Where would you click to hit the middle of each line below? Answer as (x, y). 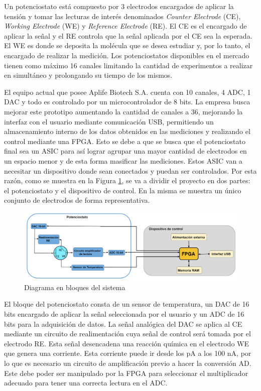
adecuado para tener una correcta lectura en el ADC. (86, 383)
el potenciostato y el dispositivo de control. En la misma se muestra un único (123, 190)
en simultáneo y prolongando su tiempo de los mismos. (88, 75)
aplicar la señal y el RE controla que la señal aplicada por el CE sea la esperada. (128, 35)
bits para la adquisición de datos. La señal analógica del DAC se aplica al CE (123, 323)
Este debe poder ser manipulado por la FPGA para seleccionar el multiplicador (126, 373)
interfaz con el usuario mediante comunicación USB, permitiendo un (109, 121)
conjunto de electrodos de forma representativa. (77, 200)
